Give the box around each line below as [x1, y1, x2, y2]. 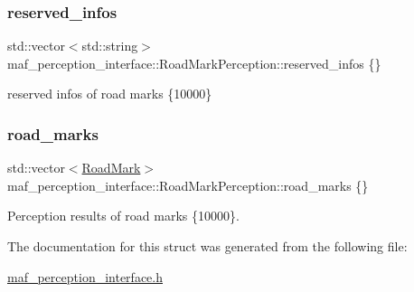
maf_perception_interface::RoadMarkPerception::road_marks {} [7, 175, 369, 194]
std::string [81, 36, 138, 55]
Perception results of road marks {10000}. [7, 206, 240, 225]
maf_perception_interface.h [7, 267, 163, 286]
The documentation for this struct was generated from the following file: [7, 237, 408, 255]
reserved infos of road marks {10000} [7, 84, 212, 103]
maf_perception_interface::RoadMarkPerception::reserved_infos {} [7, 53, 381, 72]
